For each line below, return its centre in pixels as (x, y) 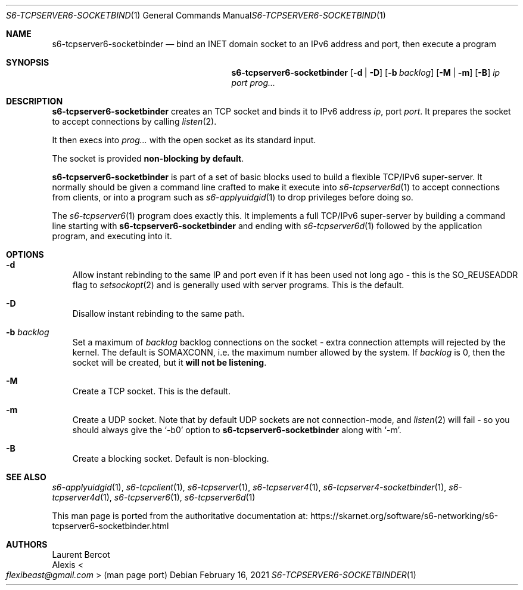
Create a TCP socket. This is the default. (151, 391)
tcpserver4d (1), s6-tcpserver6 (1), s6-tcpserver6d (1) (154, 497)
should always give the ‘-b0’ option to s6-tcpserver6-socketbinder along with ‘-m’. (237, 430)
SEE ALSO (26, 477)
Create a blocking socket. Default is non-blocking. (171, 458)
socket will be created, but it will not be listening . (169, 362)
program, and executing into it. (112, 236)
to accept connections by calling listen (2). (134, 121)
